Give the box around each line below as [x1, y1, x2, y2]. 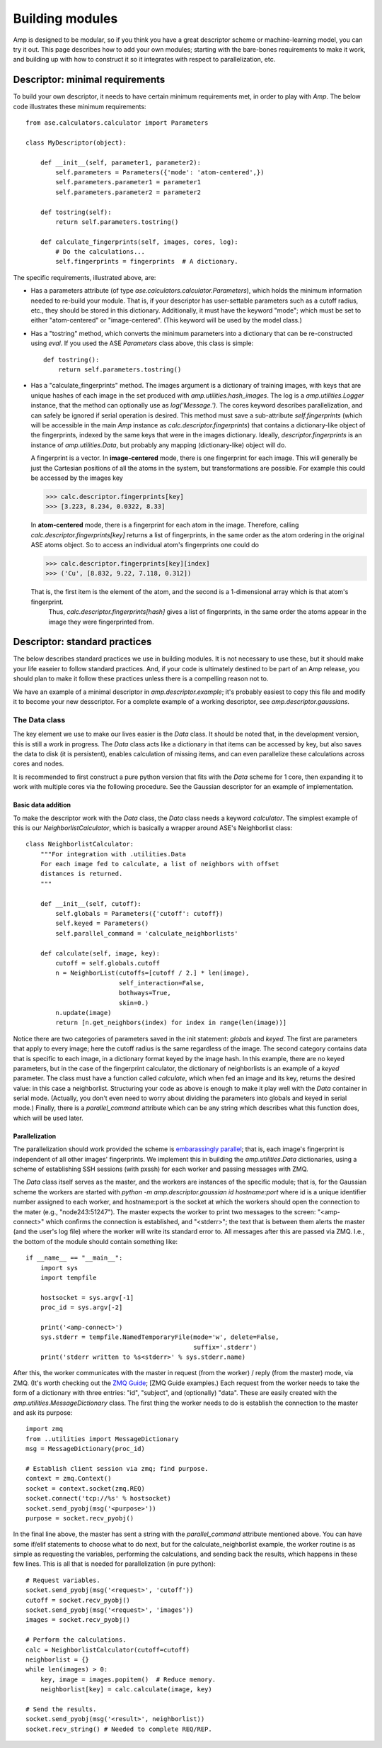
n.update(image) [55, 1009, 112, 1016]
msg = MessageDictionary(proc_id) [25, 1445, 145, 1453]
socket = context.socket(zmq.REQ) [25, 1484, 145, 1492]
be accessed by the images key [30, 474, 123, 482]
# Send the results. [25, 1705, 97, 1713]
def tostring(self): [40, 208, 112, 216]
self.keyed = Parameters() [55, 919, 149, 928]
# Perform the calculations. [25, 1636, 127, 1644]
